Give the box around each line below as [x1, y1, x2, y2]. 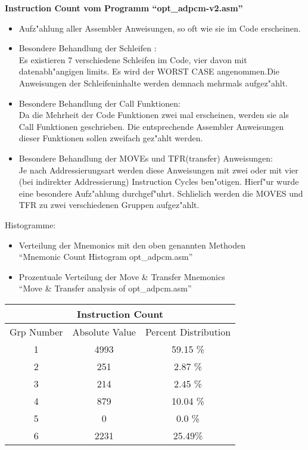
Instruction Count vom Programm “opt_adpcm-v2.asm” [5, 2, 243, 14]
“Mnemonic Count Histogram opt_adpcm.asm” [18, 250, 193, 263]
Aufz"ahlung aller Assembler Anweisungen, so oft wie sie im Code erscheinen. [18, 21, 301, 34]
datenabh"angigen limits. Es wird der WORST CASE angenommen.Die [18, 65, 279, 77]
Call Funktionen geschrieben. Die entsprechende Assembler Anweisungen [18, 120, 284, 132]
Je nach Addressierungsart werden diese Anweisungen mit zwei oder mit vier [18, 163, 298, 176]
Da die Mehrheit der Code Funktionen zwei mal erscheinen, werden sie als [18, 108, 289, 121]
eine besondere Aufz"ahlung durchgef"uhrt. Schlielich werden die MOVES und [18, 187, 303, 199]
